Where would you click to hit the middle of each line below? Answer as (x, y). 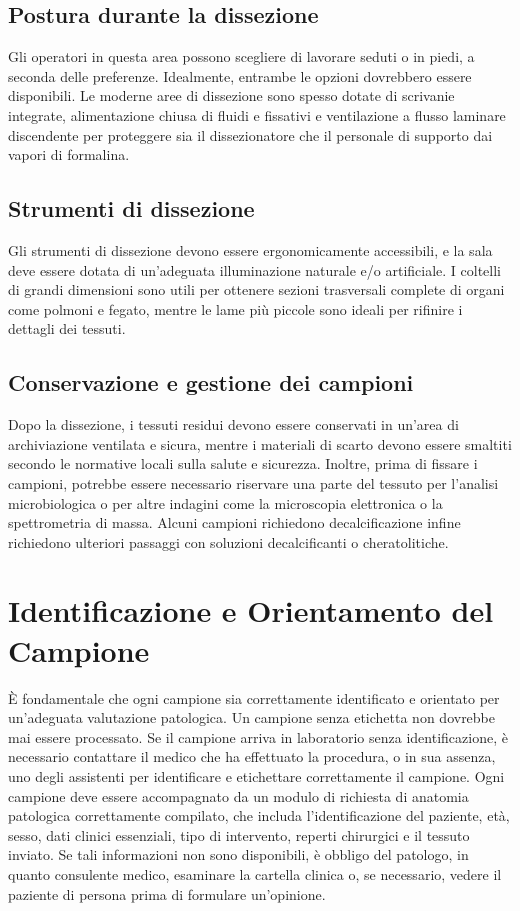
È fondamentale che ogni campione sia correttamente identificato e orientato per (254, 697)
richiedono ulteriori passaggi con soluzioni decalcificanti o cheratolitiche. (228, 541)
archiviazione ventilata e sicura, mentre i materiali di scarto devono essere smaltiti (260, 443)
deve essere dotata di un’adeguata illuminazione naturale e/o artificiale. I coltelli (254, 269)
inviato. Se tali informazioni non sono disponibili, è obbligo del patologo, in (238, 854)
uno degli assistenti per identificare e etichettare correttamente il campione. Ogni (256, 775)
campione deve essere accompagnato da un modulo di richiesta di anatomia (238, 795)
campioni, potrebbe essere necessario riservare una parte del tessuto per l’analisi (253, 482)
